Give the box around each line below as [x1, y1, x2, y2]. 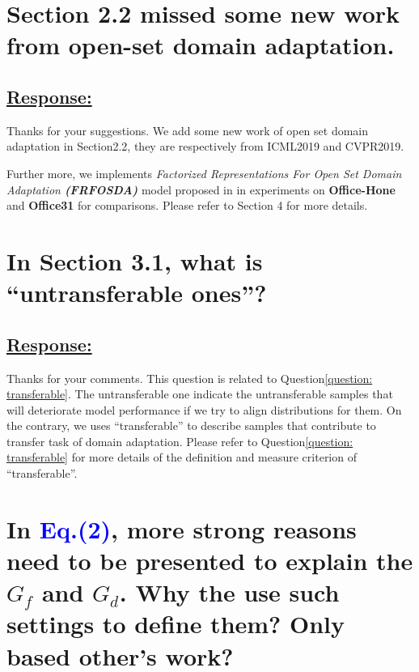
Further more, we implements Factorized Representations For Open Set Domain [6, 164, 402, 181]
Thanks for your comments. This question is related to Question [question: [6, 369, 373, 386]
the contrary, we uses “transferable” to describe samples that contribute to [6, 417, 376, 434]
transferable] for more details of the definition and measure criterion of [6, 449, 357, 466]
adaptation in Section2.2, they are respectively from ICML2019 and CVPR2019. [6, 138, 404, 155]
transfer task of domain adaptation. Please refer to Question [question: [6, 432, 353, 449]
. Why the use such [119, 576, 340, 609]
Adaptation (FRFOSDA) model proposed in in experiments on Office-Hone [6, 181, 396, 198]
